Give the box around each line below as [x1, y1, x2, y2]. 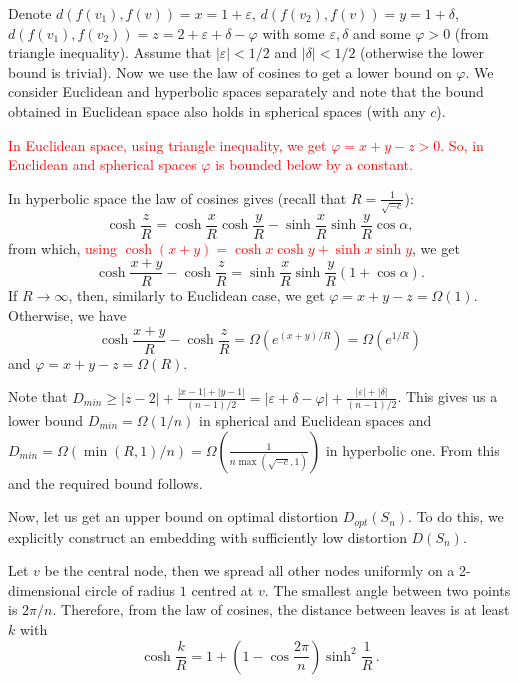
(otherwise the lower [360, 42, 484, 63]
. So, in [440, 134, 484, 155]
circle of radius [85, 579, 176, 600]
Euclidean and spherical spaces [8, 154, 197, 175]
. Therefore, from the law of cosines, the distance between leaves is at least [52, 599, 510, 620]
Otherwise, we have [8, 305, 127, 326]
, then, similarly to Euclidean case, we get [68, 285, 325, 306]
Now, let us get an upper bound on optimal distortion [8, 506, 339, 527]
